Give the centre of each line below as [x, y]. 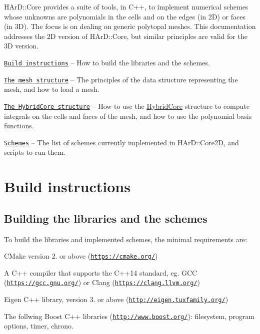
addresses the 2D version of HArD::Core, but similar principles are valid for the [126, 36]
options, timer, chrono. [39, 326]
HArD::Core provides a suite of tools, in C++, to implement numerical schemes [126, 6]
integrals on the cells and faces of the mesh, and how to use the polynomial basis [128, 116]
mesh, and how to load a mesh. [52, 89]
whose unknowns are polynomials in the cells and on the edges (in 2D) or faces [125, 16]
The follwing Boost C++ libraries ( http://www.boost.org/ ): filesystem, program [129, 316]
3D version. [21, 46]
